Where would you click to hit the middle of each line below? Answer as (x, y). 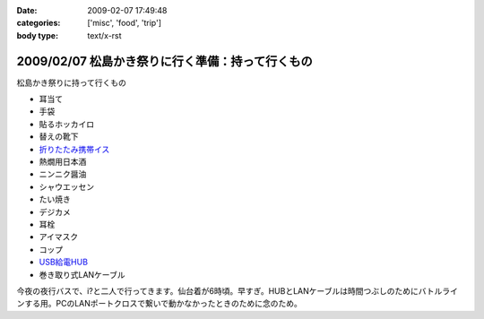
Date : (27, 10)
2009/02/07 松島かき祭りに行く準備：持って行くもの (164, 61)
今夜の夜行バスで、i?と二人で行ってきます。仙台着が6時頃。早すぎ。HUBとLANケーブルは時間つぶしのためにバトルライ (238, 290)
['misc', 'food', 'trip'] (124, 23)
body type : (37, 35)
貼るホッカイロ (66, 124)
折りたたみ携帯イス (74, 149)
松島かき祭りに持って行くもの (72, 82)
